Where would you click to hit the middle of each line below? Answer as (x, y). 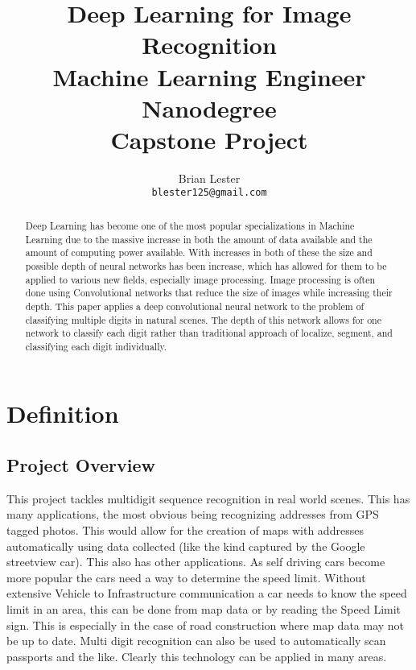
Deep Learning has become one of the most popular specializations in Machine (190, 225)
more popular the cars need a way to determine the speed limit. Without (186, 577)
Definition (63, 414)
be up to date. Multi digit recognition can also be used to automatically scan (196, 641)
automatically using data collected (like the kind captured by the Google (186, 546)
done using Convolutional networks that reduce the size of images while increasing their (209, 293)
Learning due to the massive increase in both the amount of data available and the (199, 239)
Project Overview (81, 465)
